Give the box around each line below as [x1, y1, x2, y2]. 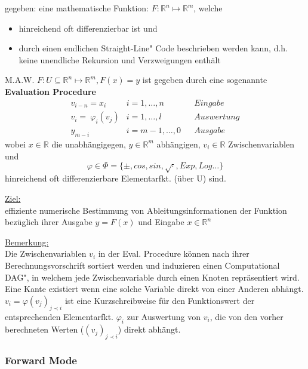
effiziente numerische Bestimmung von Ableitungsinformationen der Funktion [5, 204, 287, 216]
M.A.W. [5, 73, 35, 86]
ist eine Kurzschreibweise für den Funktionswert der [64, 294, 255, 306]
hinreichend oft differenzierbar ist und [19, 21, 158, 34]
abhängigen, [156, 137, 201, 150]
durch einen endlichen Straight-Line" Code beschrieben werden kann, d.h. [19, 42, 288, 54]
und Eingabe [138, 216, 184, 228]
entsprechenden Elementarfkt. [5, 310, 113, 322]
